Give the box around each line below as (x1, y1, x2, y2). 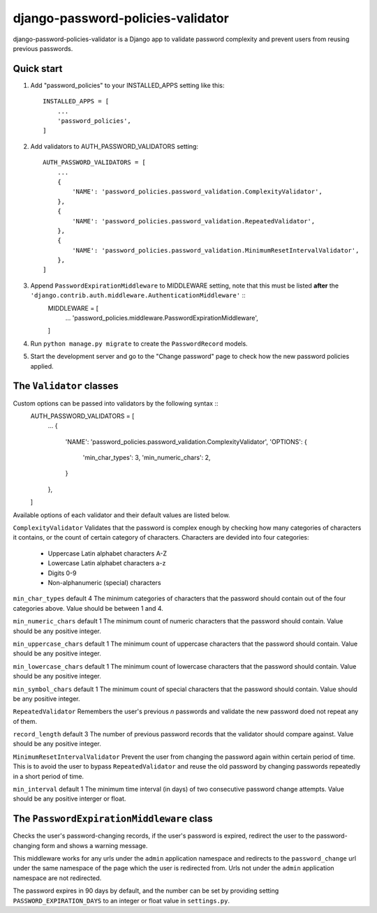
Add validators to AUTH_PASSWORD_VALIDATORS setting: (30, 142, 199, 150)
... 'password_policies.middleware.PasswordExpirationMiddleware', (65, 314, 258, 322)
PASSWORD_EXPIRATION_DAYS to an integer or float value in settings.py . (13, 896, 230, 905)
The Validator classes (13, 380, 119, 392)
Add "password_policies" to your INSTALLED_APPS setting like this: (30, 81, 225, 89)
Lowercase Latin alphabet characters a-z (47, 559, 166, 567)
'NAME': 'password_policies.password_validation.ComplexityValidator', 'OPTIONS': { (65, 437, 307, 446)
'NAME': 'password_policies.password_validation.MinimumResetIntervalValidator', (72, 246, 360, 254)
